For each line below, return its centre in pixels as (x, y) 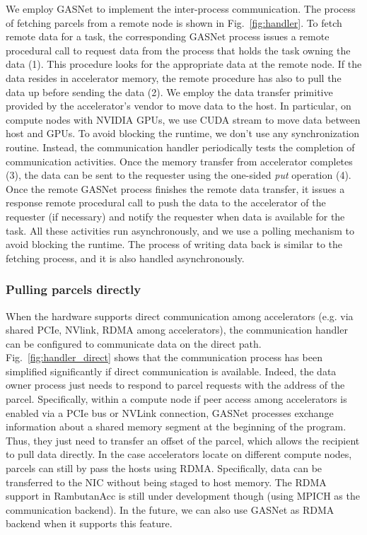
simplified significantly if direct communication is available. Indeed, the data (171, 371)
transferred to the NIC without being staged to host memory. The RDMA (166, 482)
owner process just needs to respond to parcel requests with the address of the (175, 385)
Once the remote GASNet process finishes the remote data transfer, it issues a (175, 188)
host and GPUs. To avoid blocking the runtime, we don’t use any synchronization (183, 133)
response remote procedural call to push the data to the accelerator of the (166, 202)
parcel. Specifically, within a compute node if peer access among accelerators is (176, 399)
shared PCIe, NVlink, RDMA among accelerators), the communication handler (177, 330)
